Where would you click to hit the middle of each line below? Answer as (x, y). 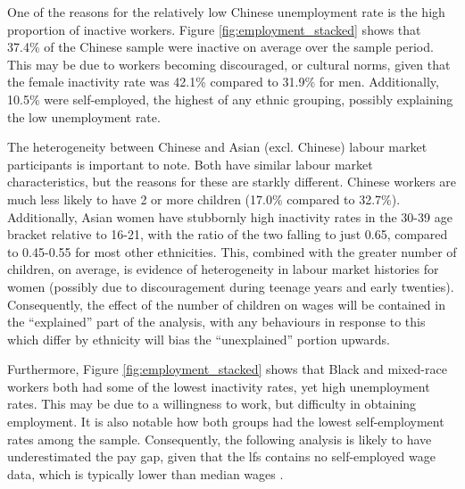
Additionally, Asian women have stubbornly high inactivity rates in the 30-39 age (230, 216)
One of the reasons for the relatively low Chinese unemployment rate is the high (226, 12)
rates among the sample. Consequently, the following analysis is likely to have (220, 439)
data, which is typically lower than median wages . (145, 473)
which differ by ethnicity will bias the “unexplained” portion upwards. (199, 339)
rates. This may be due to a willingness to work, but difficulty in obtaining (212, 404)
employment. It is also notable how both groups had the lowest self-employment (226, 422)
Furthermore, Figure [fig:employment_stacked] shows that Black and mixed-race (227, 369)
